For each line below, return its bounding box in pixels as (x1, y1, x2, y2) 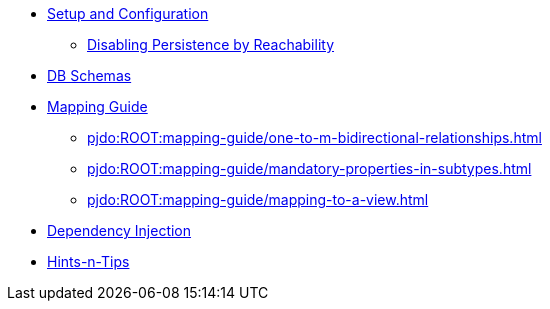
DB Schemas (47, 67, 132, 84)
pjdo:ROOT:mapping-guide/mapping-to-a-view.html (87, 191, 429, 208)
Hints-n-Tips (47, 253, 130, 270)
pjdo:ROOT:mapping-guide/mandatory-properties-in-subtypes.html (87, 160, 532, 177)
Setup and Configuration (47, 5, 209, 22)
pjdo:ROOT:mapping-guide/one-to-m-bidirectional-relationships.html (87, 129, 542, 146)
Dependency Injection (47, 222, 192, 239)
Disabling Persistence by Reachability (87, 36, 335, 53)
